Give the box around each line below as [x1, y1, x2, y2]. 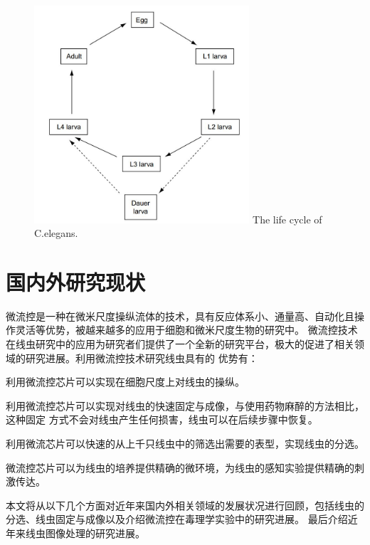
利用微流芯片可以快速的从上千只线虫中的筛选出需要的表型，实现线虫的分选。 [6, 435, 364, 450]
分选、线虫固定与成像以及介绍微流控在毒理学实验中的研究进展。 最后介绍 [6, 512, 348, 527]
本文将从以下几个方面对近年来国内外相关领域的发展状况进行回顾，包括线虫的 [6, 497, 364, 512]
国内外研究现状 [6, 267, 146, 296]
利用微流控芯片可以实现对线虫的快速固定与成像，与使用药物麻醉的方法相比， [6, 398, 364, 413]
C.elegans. [34, 226, 78, 240]
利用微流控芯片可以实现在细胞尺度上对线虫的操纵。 [6, 374, 245, 389]
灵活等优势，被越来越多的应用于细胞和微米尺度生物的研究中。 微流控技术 [15, 322, 358, 337]
